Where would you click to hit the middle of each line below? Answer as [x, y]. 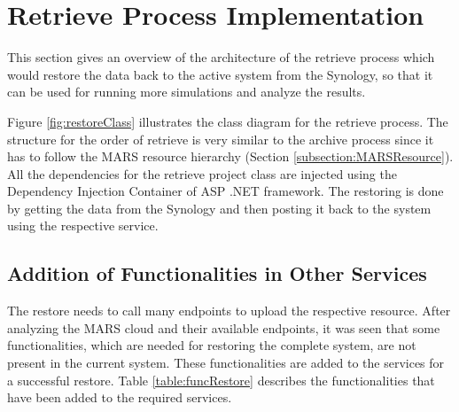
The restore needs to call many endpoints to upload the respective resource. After [229, 311]
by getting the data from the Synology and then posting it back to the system [219, 208]
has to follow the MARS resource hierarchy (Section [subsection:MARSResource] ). [230, 156]
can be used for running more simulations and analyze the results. [187, 92]
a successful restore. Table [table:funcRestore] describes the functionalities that [221, 380]
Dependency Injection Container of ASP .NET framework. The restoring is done [226, 191]
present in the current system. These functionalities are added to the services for [226, 363]
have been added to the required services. [120, 397]
